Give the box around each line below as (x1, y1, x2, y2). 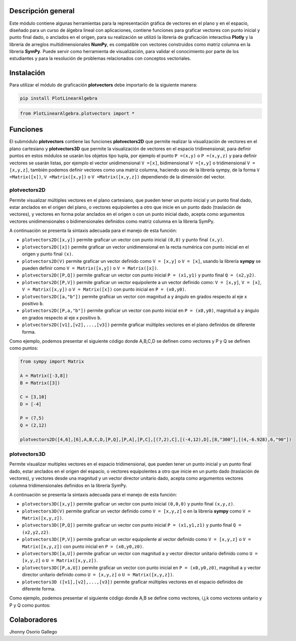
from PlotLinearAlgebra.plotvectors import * (20, 110, 135, 116)
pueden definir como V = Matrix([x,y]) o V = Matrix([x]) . (22, 265, 159, 271)
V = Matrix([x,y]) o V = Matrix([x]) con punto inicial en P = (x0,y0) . (22, 286, 186, 293)
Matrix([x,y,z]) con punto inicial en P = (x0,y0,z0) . (22, 543, 144, 550)
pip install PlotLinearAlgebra (20, 96, 98, 101)
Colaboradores (9, 615, 58, 624)
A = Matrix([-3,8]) (20, 373, 68, 379)
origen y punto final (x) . (22, 251, 73, 257)
